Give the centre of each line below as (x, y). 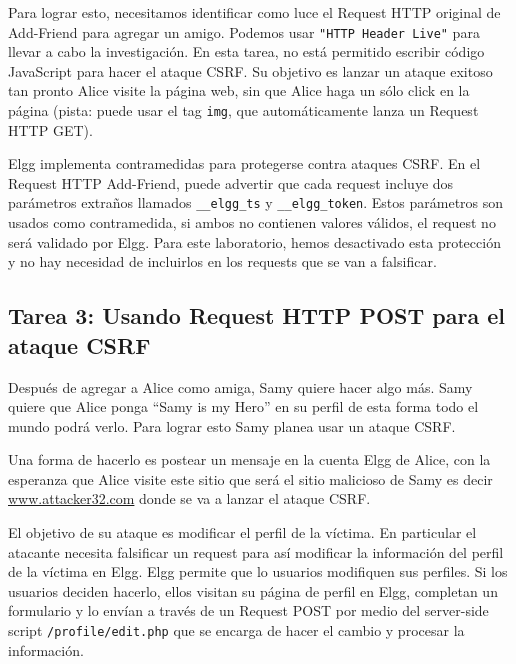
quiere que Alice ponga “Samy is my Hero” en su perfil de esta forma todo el (243, 406)
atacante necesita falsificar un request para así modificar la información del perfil (256, 551)
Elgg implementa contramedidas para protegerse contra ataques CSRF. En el (244, 163)
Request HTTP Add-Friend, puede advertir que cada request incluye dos (231, 182)
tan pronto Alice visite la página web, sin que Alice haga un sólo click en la (239, 90)
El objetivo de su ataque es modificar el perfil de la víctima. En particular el (242, 532)
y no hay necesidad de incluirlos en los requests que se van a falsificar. (222, 261)
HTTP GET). (50, 129)
